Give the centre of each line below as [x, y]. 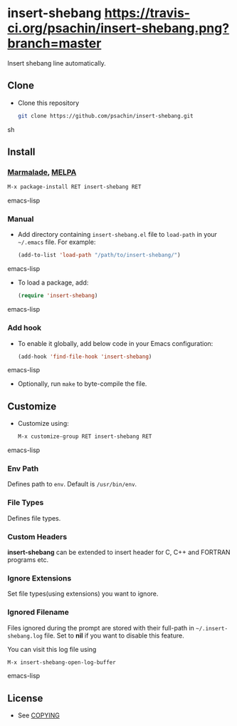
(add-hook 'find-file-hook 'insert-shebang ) [85, 357]
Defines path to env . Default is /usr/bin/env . [72, 484]
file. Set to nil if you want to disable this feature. [114, 635]
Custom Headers [37, 536]
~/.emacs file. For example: [57, 242]
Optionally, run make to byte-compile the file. [82, 384]
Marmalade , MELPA [42, 172]
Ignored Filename [38, 613]
